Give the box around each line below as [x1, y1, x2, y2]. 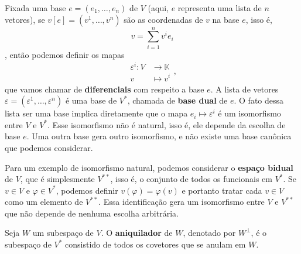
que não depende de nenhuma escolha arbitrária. [5, 207, 179, 219]
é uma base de [65, 94, 117, 107]
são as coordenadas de [124, 13, 203, 25]
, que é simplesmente [20, 173, 95, 185]
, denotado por [183, 226, 236, 239]
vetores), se [5, 13, 45, 25]
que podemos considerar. [5, 141, 93, 153]
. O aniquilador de [101, 226, 173, 239]
